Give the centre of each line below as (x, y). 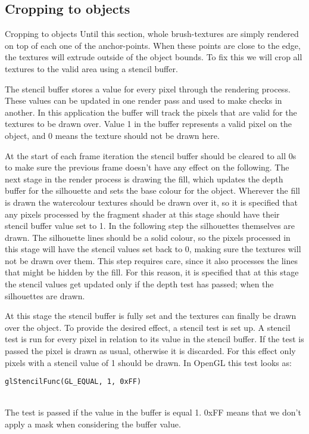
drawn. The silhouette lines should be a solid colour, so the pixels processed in (148, 237)
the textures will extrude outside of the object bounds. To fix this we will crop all (154, 57)
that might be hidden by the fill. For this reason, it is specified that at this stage (152, 272)
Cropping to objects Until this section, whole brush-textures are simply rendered (152, 34)
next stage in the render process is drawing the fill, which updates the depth (144, 179)
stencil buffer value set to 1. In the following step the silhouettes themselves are (150, 226)
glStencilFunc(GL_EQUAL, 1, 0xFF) (73, 382)
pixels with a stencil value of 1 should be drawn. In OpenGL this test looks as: (148, 362)
